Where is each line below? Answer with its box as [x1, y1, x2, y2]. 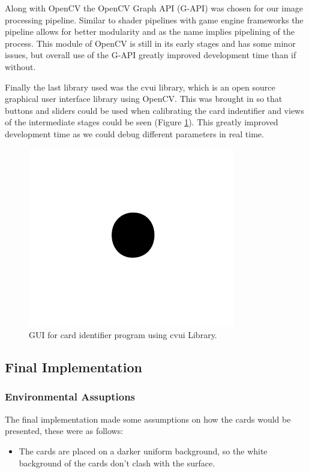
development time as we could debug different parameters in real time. [5, 127, 264, 140]
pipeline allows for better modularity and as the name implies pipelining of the [5, 25, 295, 38]
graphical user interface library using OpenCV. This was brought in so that [5, 92, 283, 105]
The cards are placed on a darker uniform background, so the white [19, 444, 268, 457]
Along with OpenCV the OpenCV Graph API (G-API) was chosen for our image [5, 2, 304, 14]
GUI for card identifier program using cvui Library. [29, 329, 217, 341]
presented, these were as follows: [5, 424, 124, 437]
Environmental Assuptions [5, 389, 136, 404]
